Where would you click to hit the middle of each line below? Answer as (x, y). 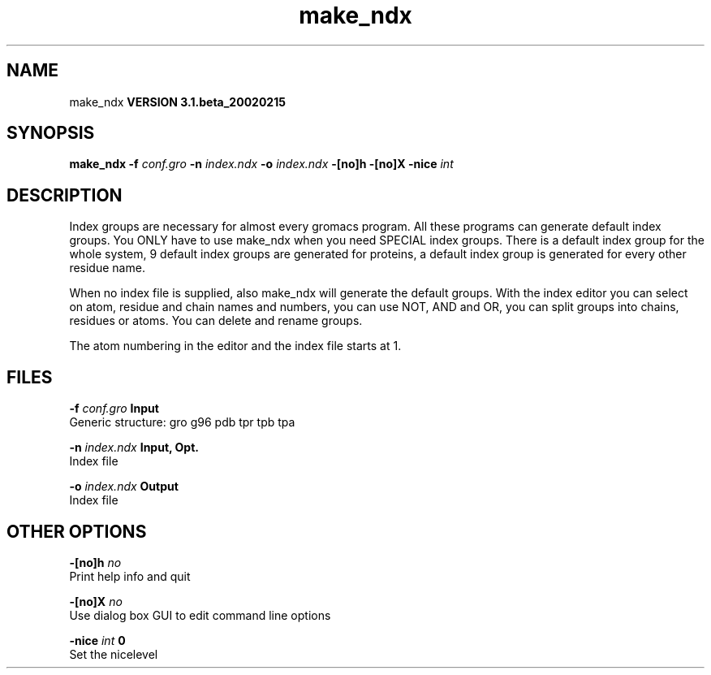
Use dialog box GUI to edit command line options (200, 615)
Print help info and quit (130, 576)
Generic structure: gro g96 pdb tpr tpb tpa (182, 422)
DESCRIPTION (65, 195)
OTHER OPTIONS (77, 531)
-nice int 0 (97, 640)
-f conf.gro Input (114, 409)
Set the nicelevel (114, 654)
